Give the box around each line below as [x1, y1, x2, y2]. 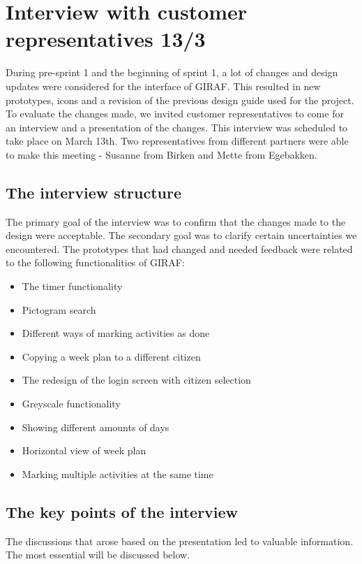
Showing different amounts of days [22, 419, 169, 434]
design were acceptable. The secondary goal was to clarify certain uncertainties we [6, 228, 357, 243]
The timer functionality [22, 279, 123, 294]
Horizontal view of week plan [22, 443, 146, 458]
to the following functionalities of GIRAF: [6, 255, 185, 270]
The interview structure [6, 181, 182, 203]
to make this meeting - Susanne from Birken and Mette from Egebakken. [6, 147, 317, 161]
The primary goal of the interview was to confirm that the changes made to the [6, 214, 346, 229]
